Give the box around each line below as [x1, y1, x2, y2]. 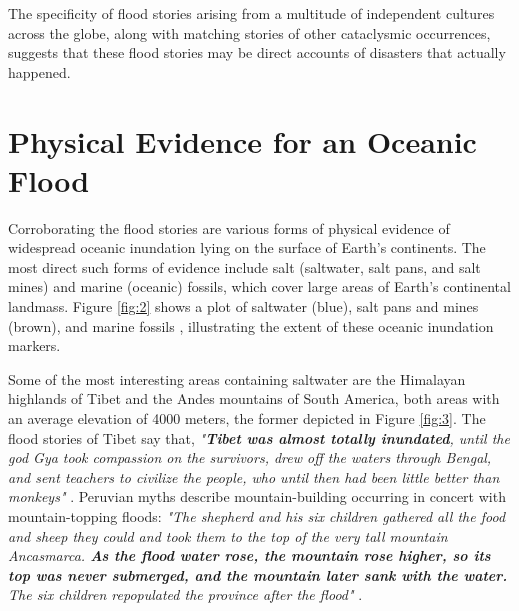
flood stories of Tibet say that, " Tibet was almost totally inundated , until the [8, 427, 510, 448]
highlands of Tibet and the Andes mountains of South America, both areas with [8, 388, 500, 409]
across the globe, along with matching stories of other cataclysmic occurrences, [8, 22, 491, 43]
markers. [8, 335, 61, 356]
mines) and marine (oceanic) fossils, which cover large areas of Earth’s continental [8, 276, 511, 297]
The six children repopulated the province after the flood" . [8, 584, 363, 605]
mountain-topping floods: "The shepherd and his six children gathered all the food [8, 506, 506, 526]
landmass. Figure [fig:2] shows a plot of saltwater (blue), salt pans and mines [8, 296, 479, 317]
